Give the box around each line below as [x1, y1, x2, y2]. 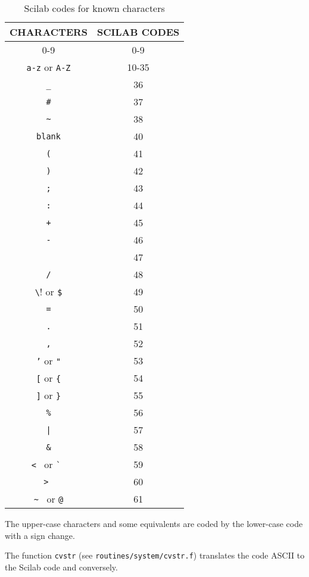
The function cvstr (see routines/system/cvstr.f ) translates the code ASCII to [5, 549, 305, 562]
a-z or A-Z [26, 60, 71, 74]
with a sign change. [5, 529, 75, 541]
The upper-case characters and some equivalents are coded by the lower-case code [5, 517, 303, 529]
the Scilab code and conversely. [5, 560, 118, 573]
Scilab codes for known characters [24, 1, 165, 15]
